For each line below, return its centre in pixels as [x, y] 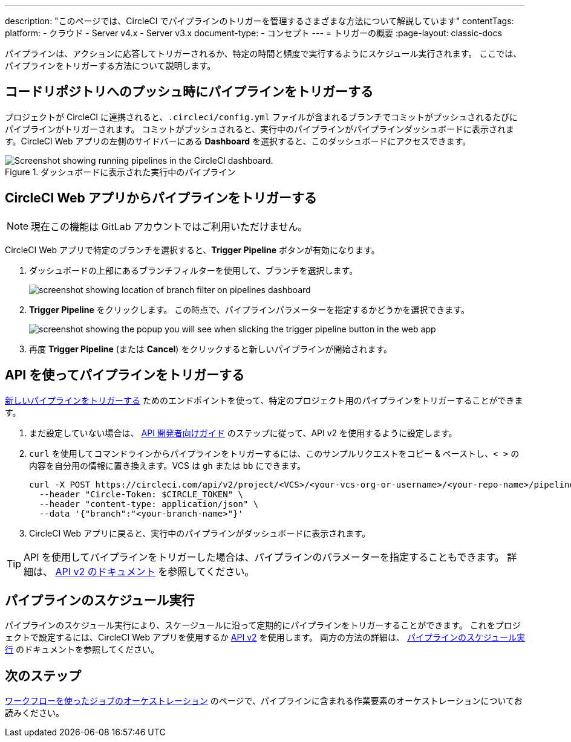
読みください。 [34, 713]
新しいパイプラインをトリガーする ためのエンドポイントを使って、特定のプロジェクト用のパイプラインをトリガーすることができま [264, 400]
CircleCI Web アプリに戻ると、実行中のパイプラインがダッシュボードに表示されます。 [200, 533]
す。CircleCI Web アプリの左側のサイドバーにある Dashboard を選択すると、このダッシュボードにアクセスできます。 [238, 141]
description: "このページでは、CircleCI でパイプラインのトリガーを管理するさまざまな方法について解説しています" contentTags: [259, 21]
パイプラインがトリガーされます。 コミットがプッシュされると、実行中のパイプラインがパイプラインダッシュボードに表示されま [259, 129]
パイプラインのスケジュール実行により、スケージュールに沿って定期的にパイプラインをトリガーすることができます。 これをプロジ [263, 625]
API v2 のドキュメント [105, 571]
